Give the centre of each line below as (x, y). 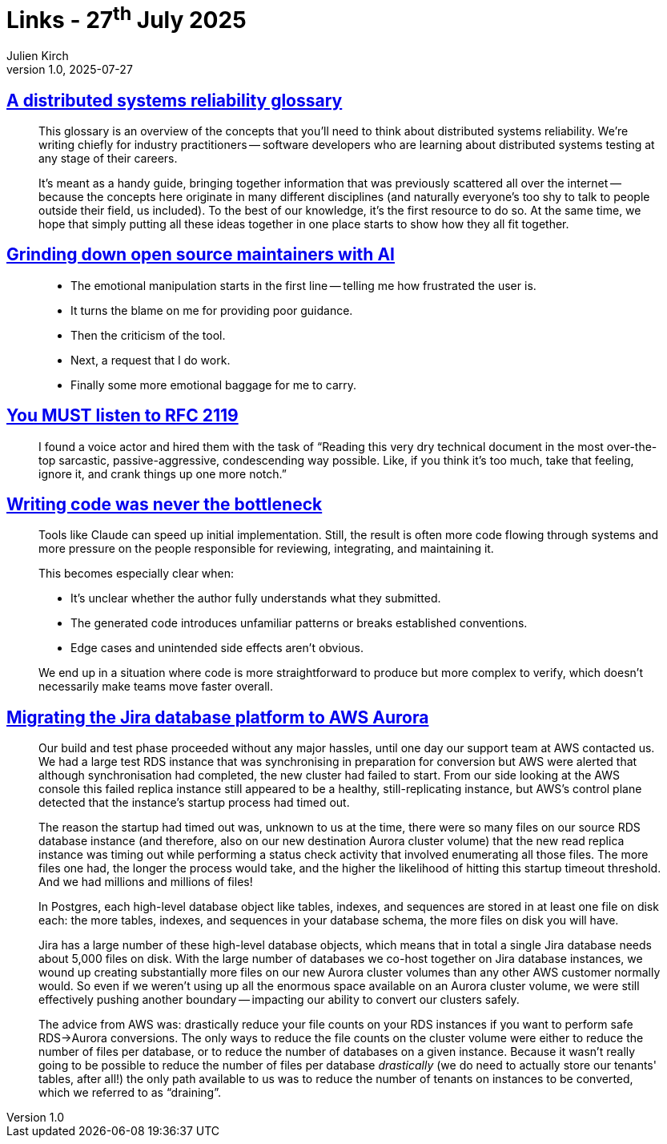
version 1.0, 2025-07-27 (70, 70)
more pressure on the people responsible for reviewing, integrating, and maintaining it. (266, 549)
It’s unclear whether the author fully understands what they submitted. (256, 598)
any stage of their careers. (108, 158)
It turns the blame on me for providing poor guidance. (212, 310)
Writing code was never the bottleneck (165, 505)
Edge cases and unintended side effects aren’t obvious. (217, 648)
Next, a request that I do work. (151, 360)
